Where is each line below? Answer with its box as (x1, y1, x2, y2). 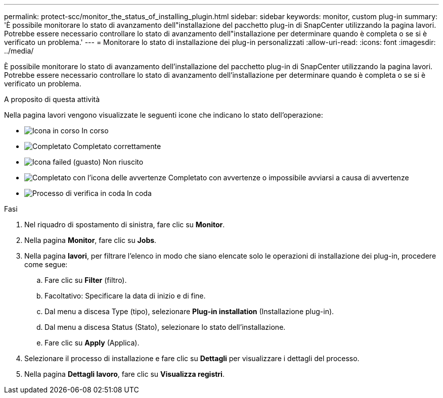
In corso (81, 126, 109, 135)
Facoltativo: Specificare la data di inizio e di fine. (45, 291, 206, 300)
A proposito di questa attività (4, 95, 100, 104)
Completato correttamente (73, 142, 161, 151)
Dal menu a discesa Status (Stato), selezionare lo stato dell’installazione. (45, 323, 286, 331)
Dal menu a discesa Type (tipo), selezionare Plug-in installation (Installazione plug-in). (45, 307, 334, 316)
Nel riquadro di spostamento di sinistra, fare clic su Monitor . (24, 220, 225, 229)
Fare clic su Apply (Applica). (45, 338, 140, 347)
